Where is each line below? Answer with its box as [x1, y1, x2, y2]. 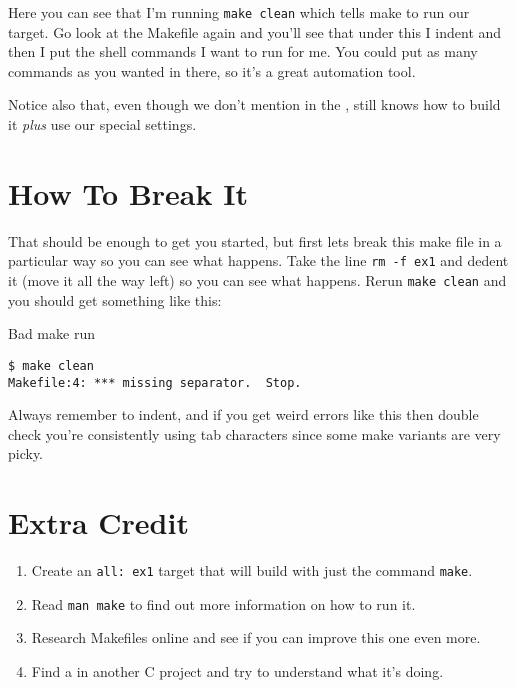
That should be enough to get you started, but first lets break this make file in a [8, 230, 502, 251]
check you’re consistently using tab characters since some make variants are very [8, 423, 501, 444]
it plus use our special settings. [8, 114, 197, 135]
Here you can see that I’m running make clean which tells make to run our [8, 2, 470, 22]
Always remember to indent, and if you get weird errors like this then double [8, 404, 479, 425]
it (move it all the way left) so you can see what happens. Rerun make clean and [8, 270, 507, 290]
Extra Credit [8, 502, 189, 543]
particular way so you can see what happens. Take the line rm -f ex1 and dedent [8, 250, 509, 271]
